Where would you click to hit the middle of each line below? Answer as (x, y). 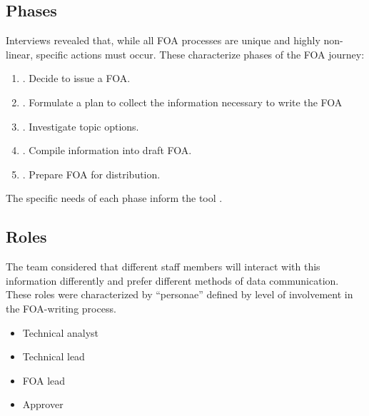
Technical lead (54, 356)
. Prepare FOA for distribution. (91, 174)
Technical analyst (61, 332)
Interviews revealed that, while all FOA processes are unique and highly (163, 40)
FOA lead (44, 380)
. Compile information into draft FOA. (107, 150)
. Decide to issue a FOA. (76, 78)
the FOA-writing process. (61, 308)
